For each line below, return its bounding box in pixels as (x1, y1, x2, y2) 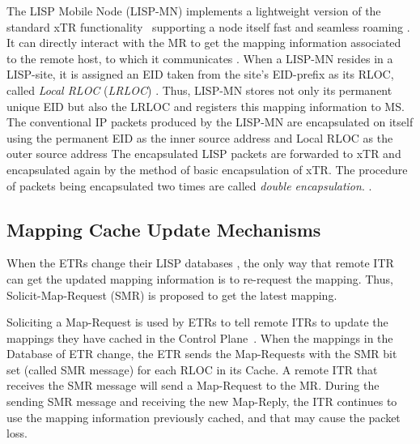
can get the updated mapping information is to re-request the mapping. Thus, (6, 270, 393, 287)
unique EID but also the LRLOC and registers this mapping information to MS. (6, 97, 405, 114)
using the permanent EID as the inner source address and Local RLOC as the (6, 129, 393, 146)
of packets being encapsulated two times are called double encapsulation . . (6, 177, 372, 194)
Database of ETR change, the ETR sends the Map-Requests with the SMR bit (6, 345, 397, 362)
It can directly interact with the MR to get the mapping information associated (6, 34, 401, 51)
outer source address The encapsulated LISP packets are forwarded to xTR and (6, 145, 401, 162)
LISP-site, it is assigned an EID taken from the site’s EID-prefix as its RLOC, (6, 66, 394, 83)
